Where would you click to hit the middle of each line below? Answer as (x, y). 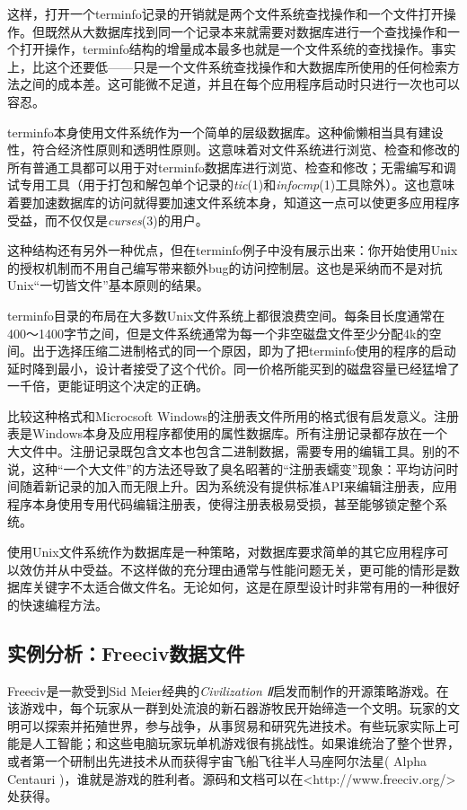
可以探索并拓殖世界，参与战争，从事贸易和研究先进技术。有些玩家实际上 (233, 725)
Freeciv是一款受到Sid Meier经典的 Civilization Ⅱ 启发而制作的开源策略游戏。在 (228, 690)
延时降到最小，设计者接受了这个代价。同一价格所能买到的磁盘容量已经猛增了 (233, 368)
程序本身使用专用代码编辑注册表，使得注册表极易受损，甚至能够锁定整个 (221, 503)
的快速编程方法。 (57, 604)
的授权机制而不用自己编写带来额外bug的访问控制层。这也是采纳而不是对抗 (225, 267)
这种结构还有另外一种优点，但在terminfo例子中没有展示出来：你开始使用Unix (233, 250)
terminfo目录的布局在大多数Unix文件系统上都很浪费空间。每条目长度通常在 (226, 315)
